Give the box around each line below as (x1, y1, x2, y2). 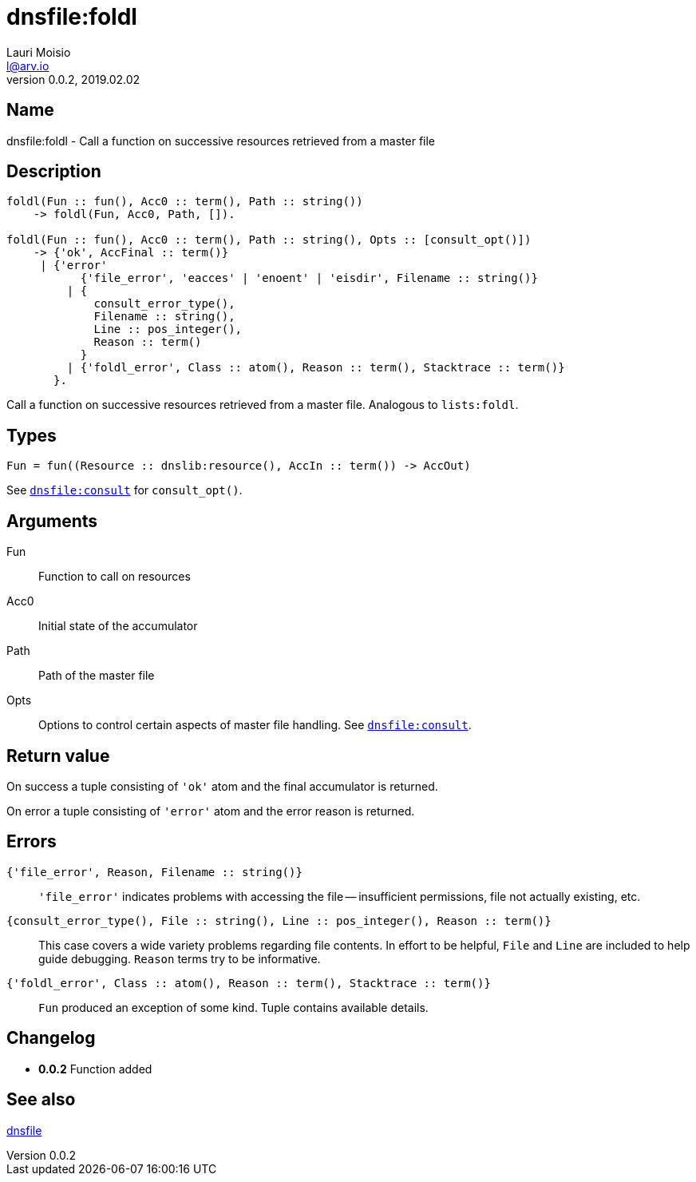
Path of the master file (38, 668, 155, 683)
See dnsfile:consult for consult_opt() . (6, 483, 243, 498)
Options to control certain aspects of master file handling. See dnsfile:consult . (38, 718, 472, 732)
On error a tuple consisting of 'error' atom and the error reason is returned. (6, 803, 415, 818)
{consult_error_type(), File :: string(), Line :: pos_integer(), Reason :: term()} (6, 914, 552, 927)
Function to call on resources (38, 569, 191, 584)
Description (6, 161, 101, 182)
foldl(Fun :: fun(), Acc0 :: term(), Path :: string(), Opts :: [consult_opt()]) (6, 233, 532, 247)
